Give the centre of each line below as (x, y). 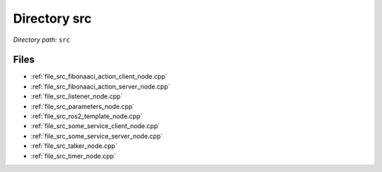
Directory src (52, 18)
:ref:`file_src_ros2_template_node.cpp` (87, 116)
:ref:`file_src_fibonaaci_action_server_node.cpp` (100, 86)
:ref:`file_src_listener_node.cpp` (77, 96)
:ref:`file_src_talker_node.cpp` (74, 146)
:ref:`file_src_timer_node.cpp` (73, 156)
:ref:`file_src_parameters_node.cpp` (83, 106)
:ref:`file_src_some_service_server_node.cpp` (97, 136)
